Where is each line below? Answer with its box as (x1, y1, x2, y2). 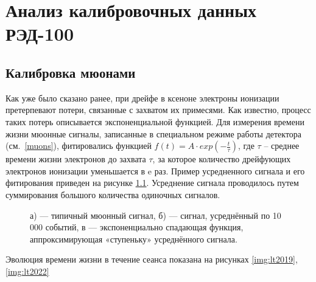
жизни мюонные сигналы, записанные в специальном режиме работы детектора (5, 127, 302, 140)
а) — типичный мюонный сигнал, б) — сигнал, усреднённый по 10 (30, 208, 281, 221)
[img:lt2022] (5, 264, 49, 277)
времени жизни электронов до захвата (5, 153, 146, 165)
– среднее (264, 139, 300, 152)
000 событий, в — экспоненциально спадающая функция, (30, 221, 244, 233)
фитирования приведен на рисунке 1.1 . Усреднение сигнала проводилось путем (5, 176, 299, 189)
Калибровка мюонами (5, 63, 136, 81)
